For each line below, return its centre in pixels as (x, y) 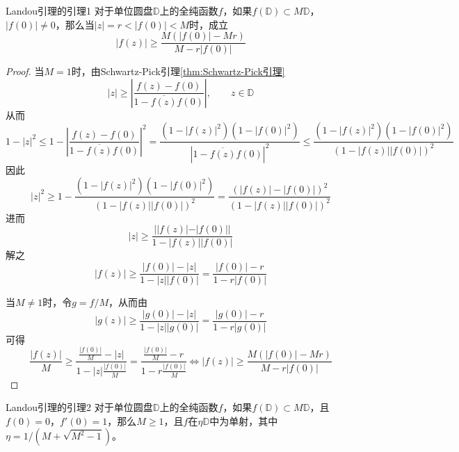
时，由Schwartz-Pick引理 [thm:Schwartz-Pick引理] (178, 71)
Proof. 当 (25, 71)
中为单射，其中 (244, 420)
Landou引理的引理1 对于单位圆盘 (79, 10)
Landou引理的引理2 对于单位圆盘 (79, 407)
